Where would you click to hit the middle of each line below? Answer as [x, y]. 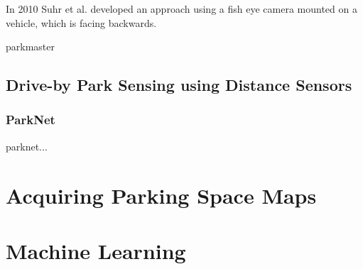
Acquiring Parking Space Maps [161, 195]
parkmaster [30, 46]
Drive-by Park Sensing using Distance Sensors [179, 85]
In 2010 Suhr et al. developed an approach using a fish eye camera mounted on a [181, 9]
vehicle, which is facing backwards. [81, 22]
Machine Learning [96, 250]
